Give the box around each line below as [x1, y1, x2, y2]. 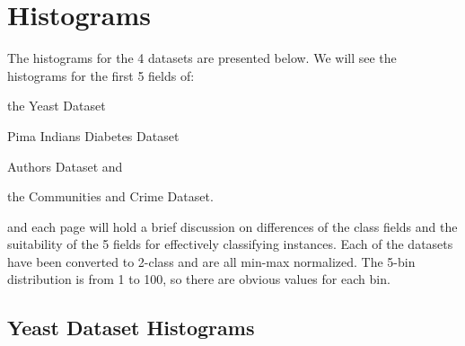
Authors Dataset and [7, 156, 123, 175]
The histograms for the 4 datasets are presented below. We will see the [7, 49, 397, 67]
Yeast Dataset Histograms [7, 314, 255, 342]
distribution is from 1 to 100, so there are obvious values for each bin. [7, 270, 390, 288]
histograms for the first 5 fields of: [7, 66, 195, 84]
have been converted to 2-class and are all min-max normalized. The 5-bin [7, 252, 416, 271]
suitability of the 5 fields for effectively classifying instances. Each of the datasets [7, 235, 453, 253]
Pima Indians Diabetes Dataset [7, 126, 180, 145]
